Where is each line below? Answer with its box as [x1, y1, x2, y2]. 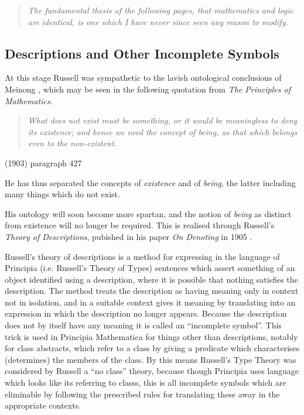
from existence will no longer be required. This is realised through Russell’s [5, 219, 275, 231]
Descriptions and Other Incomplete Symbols [5, 44, 279, 62]
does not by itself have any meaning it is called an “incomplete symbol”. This [5, 319, 282, 331]
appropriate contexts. [5, 399, 81, 411]
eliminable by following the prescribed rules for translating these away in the [5, 387, 280, 400]
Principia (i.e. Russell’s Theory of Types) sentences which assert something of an [5, 262, 295, 274]
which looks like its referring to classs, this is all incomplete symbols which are [5, 376, 286, 389]
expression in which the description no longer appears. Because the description [5, 307, 287, 320]
